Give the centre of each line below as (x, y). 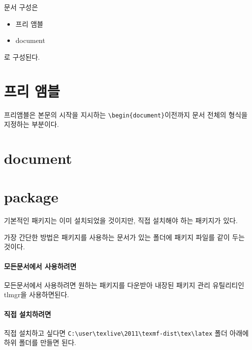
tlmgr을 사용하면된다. (37, 294)
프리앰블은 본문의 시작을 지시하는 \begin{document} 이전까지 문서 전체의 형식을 (126, 114)
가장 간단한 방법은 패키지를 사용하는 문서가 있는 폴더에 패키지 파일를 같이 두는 (125, 237)
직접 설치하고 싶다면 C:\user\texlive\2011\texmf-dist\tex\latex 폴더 (116, 332)
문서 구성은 (21, 7)
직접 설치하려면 (28, 314)
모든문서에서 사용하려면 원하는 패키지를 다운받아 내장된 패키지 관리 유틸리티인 (124, 285)
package (31, 197)
